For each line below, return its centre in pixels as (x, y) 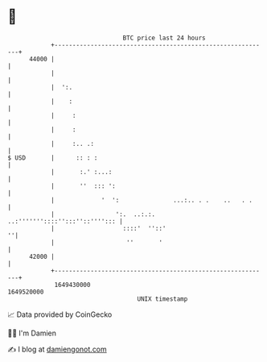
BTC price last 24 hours (164, 38)
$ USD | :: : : (53, 158)
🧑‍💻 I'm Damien (32, 333)
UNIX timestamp (162, 299)
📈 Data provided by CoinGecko (60, 314)
